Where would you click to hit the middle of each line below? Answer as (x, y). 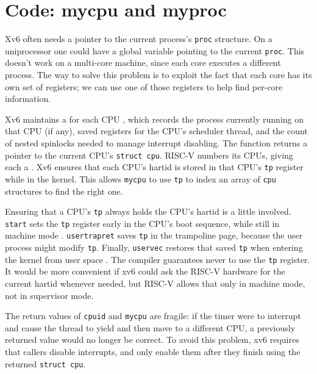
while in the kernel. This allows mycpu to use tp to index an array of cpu (141, 178)
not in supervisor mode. (49, 295)
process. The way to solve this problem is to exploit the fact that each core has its (158, 75)
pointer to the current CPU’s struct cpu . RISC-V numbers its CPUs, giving (149, 155)
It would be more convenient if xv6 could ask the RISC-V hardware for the (145, 271)
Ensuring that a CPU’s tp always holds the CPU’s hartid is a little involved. (148, 211)
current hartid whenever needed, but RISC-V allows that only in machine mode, (155, 283)
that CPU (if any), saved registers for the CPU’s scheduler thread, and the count (156, 131)
